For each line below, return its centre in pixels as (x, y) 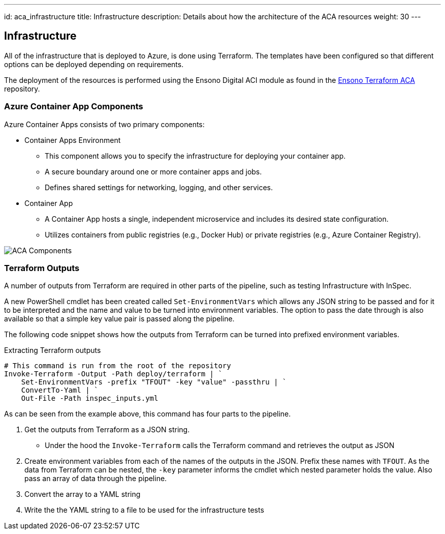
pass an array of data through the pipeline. (96, 479)
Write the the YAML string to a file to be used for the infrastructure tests (144, 510)
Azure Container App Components (74, 107)
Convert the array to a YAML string (83, 494)
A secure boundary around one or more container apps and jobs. (153, 171)
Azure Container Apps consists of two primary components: (104, 124)
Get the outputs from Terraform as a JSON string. (107, 430)
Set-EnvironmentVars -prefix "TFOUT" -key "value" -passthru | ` (154, 382)
